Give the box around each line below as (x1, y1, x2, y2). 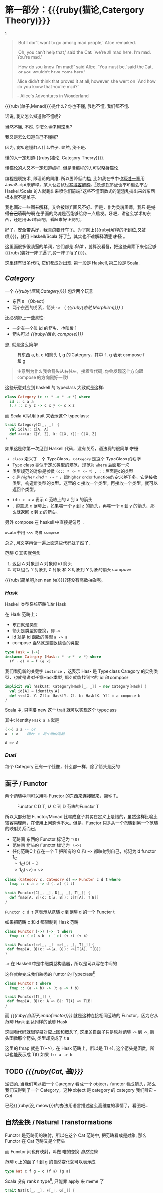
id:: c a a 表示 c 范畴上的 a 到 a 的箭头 (12, 496, 92, 502)
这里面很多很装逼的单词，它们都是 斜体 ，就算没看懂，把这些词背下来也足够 (5, 243, 157, 249)
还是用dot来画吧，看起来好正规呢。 (13, 217, 84, 222)
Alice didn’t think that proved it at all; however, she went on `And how (17, 78, 156, 84)
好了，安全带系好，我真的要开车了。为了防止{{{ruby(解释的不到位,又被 (5, 227, 146, 233)
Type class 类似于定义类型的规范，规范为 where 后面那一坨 (12, 462, 130, 468)
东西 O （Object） (12, 298, 48, 304)
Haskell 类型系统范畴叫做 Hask (5, 601, 67, 607)
